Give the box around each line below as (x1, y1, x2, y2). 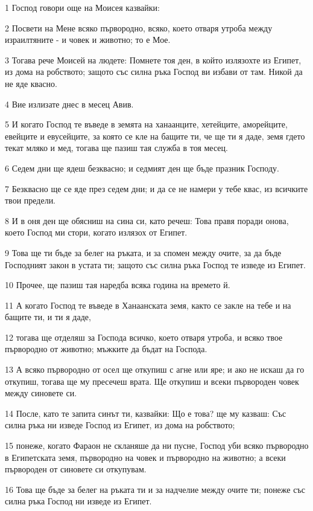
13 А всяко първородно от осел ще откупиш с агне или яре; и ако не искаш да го (5, 363, 305, 376)
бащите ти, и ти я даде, (5, 310, 91, 323)
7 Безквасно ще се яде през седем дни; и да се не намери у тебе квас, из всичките (5, 182, 308, 194)
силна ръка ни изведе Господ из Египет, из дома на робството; (5, 419, 235, 431)
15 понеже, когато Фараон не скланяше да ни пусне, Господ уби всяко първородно (5, 439, 309, 452)
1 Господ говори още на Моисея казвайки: (5, 1, 160, 13)
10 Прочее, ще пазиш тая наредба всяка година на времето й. (5, 278, 230, 291)
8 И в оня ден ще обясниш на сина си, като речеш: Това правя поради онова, (5, 214, 289, 227)
